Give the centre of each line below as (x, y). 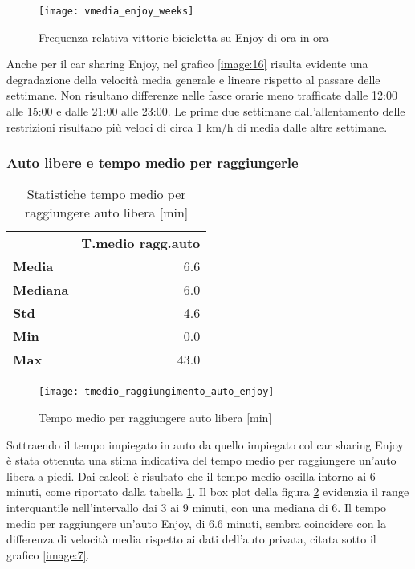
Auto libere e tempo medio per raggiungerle (153, 163)
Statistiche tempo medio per (106, 194)
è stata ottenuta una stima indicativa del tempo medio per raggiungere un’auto (201, 460)
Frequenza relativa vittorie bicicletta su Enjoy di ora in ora (184, 37)
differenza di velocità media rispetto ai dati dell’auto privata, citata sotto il (191, 539)
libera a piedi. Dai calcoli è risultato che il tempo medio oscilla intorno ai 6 (191, 476)
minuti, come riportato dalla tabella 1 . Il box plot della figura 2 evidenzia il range (208, 492)
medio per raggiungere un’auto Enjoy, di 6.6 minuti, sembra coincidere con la (197, 523)
